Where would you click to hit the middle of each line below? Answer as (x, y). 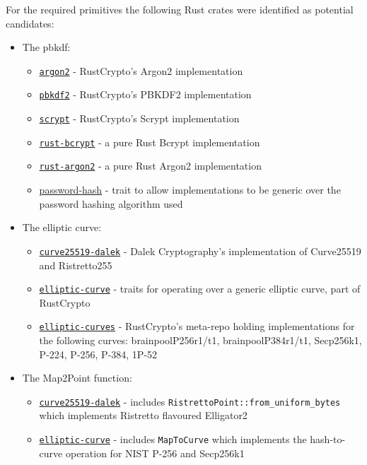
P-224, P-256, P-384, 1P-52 (98, 354)
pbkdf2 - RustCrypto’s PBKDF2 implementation (145, 94)
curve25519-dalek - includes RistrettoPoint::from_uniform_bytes (190, 401)
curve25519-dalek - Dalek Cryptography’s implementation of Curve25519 (200, 251)
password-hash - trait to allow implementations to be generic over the (190, 190)
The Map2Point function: (77, 378)
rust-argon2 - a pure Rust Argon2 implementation (150, 166)
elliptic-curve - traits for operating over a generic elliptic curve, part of (200, 289)
